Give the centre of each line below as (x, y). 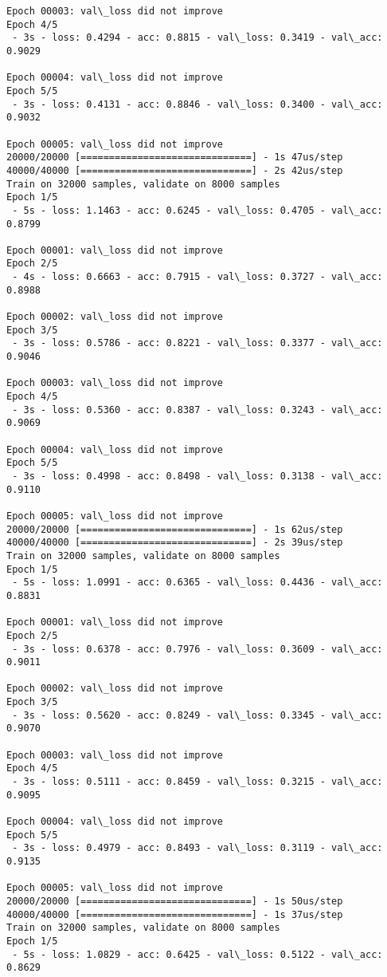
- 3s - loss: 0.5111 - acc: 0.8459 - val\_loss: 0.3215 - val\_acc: (197, 782)
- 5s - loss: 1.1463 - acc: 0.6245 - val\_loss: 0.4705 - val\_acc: (197, 210)
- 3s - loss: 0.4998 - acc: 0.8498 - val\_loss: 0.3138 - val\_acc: (197, 476)
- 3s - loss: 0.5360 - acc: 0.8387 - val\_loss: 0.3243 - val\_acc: (197, 410)
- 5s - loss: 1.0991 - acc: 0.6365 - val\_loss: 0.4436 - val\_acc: (197, 583)
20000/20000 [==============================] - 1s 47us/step (175, 158)
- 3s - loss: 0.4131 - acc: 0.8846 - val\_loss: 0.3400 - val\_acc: (197, 104)
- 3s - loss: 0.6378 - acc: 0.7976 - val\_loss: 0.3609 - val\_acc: (197, 649)
